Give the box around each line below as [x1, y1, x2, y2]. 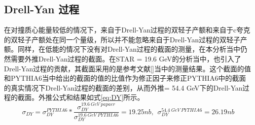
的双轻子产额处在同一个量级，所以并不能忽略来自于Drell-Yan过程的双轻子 [4, 34, 240, 44]
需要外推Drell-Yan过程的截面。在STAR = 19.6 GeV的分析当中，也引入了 [10, 53, 241, 63]
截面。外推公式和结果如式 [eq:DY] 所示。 [17, 92, 145, 102]
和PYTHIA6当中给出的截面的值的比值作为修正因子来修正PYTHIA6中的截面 [4, 73, 246, 83]
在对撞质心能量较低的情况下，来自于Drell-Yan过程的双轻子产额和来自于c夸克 [4, 25, 251, 35]
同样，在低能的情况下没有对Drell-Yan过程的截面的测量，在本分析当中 [17, 44, 240, 54]
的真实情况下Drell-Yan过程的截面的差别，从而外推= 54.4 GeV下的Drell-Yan [4, 82, 243, 93]
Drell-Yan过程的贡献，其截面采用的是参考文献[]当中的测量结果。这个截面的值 [4, 63, 251, 73]
